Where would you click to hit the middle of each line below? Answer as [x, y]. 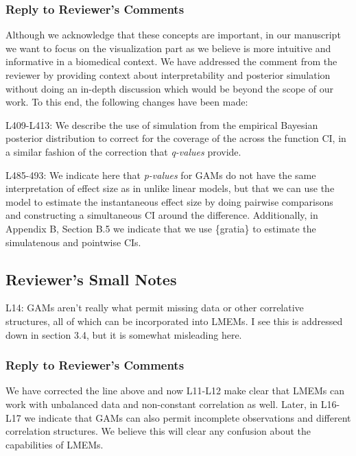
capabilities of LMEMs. [55, 444]
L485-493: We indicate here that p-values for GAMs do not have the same [161, 175]
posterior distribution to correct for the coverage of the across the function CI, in [176, 138]
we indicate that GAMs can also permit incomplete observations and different [188, 417]
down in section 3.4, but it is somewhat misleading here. [124, 334]
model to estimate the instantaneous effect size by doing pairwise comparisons [169, 201]
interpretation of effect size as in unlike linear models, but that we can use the [170, 188]
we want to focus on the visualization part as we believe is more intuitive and [168, 48]
